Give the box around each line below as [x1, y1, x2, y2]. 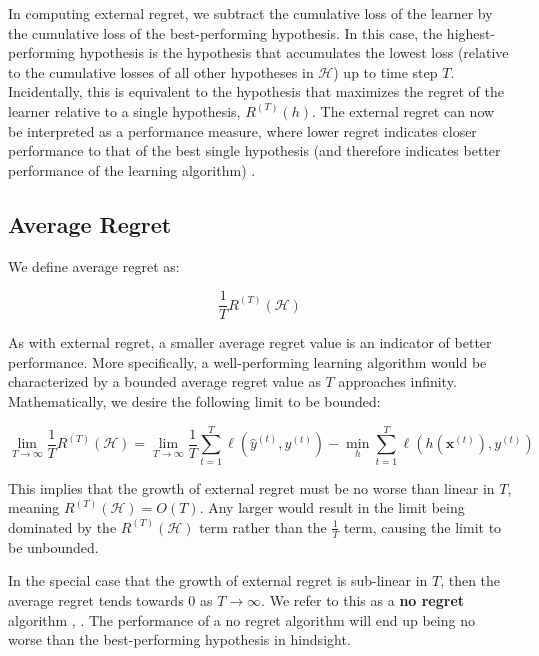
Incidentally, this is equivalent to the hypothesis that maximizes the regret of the [8, 81, 504, 102]
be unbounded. [8, 536, 99, 557]
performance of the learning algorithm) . [8, 159, 256, 180]
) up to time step [333, 61, 438, 82]
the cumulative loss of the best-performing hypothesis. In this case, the [8, 22, 443, 43]
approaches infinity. [338, 371, 457, 392]
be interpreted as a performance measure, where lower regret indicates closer [8, 120, 477, 141]
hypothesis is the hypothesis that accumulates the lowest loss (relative [79, 42, 509, 63]
